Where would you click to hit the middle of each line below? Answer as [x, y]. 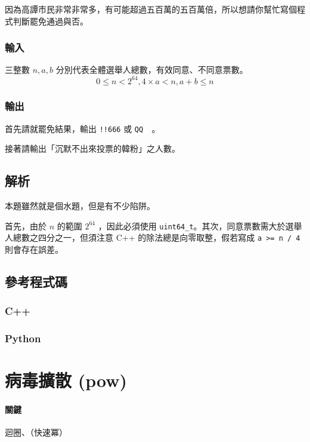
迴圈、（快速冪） [36, 432]
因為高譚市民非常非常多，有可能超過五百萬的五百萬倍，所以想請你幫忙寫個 [151, 9]
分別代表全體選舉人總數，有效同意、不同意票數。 [152, 70]
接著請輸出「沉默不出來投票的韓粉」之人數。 [92, 148]
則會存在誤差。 [34, 249]
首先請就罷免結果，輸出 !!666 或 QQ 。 [83, 128]
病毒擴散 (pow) [66, 380]
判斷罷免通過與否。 [50, 21]
